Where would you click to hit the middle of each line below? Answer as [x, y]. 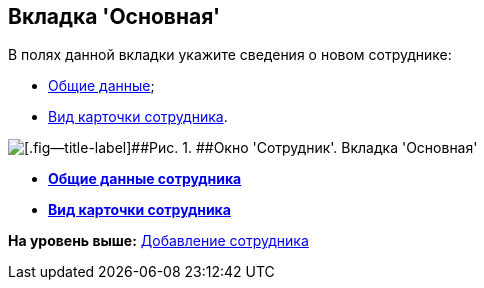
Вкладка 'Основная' [114, 16]
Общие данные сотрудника [145, 179]
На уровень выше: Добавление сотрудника [158, 241]
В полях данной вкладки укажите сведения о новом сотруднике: [230, 55]
